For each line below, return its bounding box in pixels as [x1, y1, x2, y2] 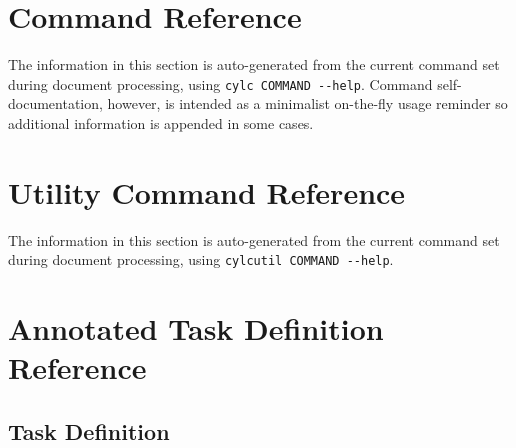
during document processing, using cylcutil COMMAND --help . [8, 249, 394, 270]
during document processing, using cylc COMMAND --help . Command [8, 73, 433, 94]
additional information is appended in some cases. [8, 112, 314, 133]
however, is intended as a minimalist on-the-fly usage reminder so [107, 93, 508, 114]
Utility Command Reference [8, 171, 406, 212]
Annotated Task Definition [8, 308, 384, 349]
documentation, [8, 93, 103, 114]
